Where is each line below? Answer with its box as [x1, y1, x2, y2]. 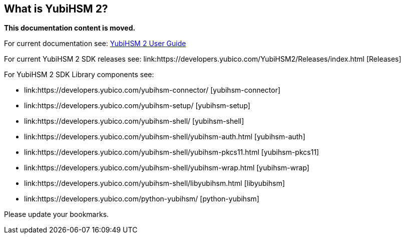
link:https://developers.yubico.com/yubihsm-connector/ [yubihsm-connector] [24, 86, 281, 95]
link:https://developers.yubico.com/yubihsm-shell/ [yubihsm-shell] [24, 117, 244, 126]
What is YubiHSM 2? [4, 3, 108, 15]
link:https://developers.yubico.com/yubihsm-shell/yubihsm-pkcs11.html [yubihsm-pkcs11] [24, 148, 319, 157]
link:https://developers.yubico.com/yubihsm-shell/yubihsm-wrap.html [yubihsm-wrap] [24, 163, 309, 172]
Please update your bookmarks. [4, 210, 109, 219]
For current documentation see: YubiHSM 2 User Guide [4, 39, 186, 48]
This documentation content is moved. [4, 24, 136, 33]
